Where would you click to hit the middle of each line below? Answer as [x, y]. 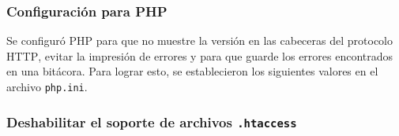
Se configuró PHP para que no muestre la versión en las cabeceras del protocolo [199, 40]
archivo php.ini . [47, 86]
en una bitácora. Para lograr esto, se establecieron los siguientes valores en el [192, 71]
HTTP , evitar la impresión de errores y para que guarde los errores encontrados [200, 55]
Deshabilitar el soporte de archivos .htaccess [152, 121]
